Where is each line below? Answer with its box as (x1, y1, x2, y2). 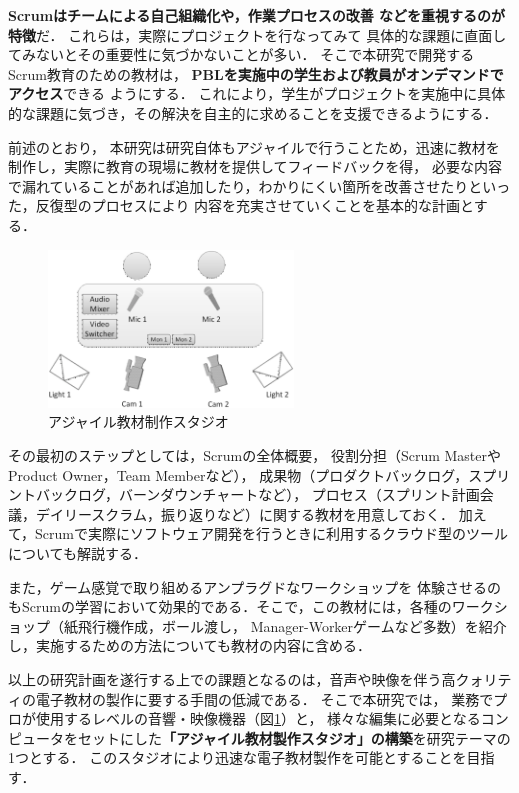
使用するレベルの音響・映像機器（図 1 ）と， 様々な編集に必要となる (35, 708, 481, 729)
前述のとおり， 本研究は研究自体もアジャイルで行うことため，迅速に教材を (8, 136, 500, 157)
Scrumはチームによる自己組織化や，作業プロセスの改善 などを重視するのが (8, 5, 506, 25)
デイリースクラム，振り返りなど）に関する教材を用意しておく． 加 (35, 503, 473, 524)
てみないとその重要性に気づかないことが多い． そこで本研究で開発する (8, 44, 475, 65)
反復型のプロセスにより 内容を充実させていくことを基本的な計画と (35, 195, 474, 216)
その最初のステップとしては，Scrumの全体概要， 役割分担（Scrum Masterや (8, 445, 501, 466)
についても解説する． (8, 543, 147, 564)
